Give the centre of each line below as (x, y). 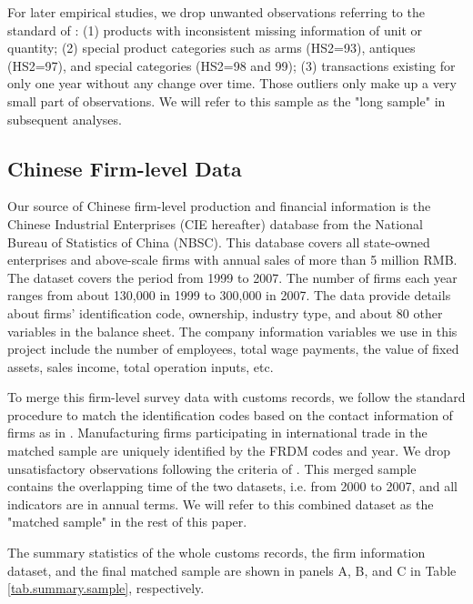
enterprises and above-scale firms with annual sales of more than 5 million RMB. (232, 260)
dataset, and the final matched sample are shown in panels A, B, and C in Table (232, 570)
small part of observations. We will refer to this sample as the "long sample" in (226, 101)
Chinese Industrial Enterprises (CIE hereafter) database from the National (215, 223)
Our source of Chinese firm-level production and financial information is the (219, 206)
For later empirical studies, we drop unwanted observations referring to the (216, 12)
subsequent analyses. (65, 119)
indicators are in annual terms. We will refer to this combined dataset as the (221, 503)
